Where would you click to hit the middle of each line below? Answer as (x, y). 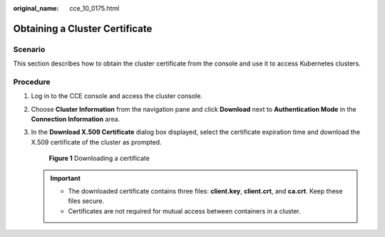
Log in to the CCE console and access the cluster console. (117, 96)
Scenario (29, 49)
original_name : (36, 8)
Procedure (32, 82)
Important (66, 178)
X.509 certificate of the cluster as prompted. (96, 142)
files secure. (86, 201)
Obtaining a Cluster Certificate (83, 28)
